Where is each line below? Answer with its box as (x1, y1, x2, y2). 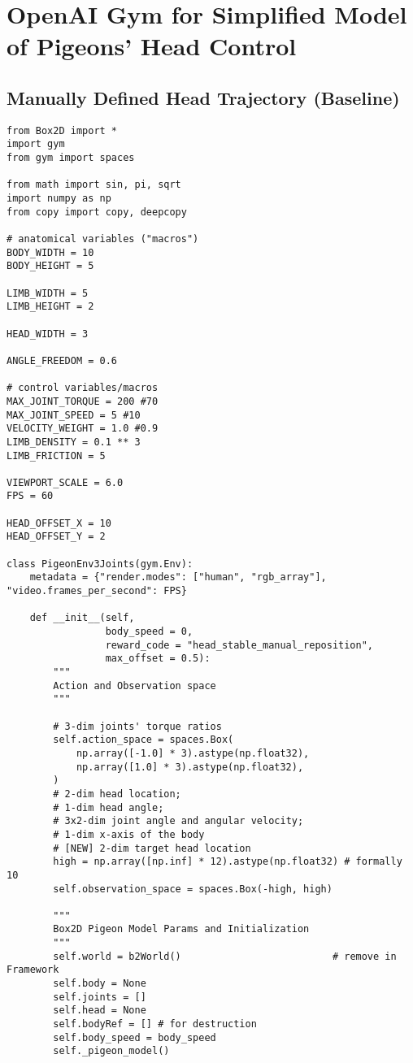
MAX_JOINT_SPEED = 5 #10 (7, 409, 141, 421)
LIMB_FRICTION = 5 (7, 449, 106, 462)
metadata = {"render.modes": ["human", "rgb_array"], (29, 571, 327, 584)
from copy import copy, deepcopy (7, 206, 187, 218)
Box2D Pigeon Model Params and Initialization (53, 923, 310, 935)
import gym (7, 138, 65, 150)
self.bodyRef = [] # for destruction (53, 1018, 257, 1030)
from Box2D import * (7, 124, 118, 137)
